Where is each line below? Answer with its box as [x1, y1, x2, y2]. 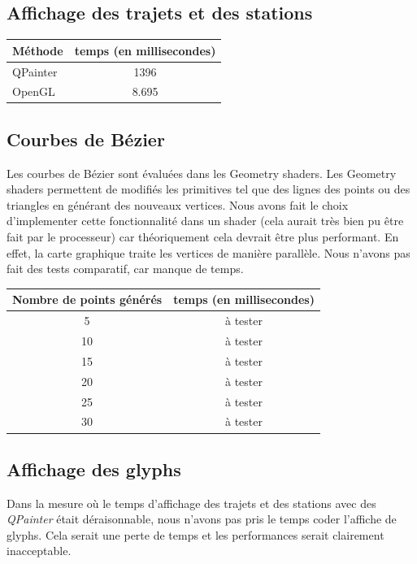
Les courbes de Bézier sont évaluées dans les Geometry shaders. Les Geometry [7, 164, 397, 181]
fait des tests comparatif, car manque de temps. [7, 260, 244, 277]
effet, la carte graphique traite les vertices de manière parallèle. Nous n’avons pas [7, 244, 410, 261]
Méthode [12, 41, 63, 59]
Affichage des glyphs [7, 456, 181, 481]
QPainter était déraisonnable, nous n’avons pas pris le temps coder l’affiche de [7, 510, 397, 527]
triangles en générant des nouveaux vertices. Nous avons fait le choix [7, 196, 349, 213]
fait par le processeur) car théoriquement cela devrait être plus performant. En [7, 228, 399, 245]
